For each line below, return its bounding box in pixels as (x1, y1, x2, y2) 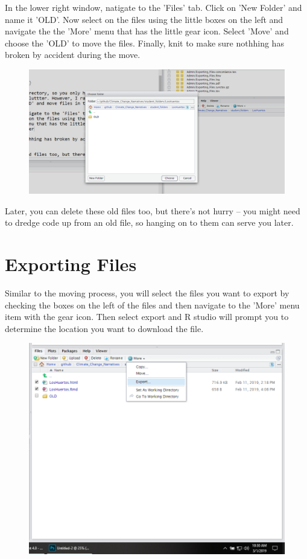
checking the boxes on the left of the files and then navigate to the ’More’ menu (5, 298, 300, 311)
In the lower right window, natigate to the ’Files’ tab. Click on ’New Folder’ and (5, 1, 302, 13)
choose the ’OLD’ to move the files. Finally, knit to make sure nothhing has (5, 36, 284, 49)
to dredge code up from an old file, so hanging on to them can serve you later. (5, 216, 294, 229)
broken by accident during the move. (5, 48, 141, 61)
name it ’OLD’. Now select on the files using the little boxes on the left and (5, 13, 283, 25)
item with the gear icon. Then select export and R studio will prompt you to (5, 310, 289, 323)
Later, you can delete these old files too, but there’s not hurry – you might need (5, 204, 300, 217)
